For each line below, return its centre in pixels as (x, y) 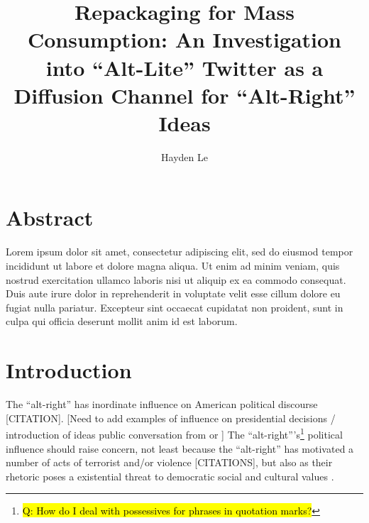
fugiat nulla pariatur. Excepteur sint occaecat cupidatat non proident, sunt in (175, 307)
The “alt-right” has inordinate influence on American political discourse (162, 404)
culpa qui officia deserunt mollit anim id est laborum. (122, 321)
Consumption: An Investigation (184, 39)
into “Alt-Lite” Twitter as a (184, 67)
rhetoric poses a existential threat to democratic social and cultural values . (170, 476)
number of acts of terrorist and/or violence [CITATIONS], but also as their (169, 462)
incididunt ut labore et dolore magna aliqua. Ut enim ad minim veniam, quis (173, 265)
